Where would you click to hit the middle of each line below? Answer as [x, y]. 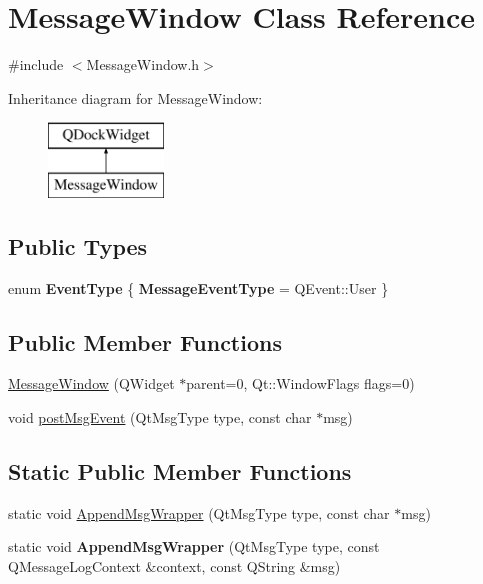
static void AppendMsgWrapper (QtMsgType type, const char [199, 512]
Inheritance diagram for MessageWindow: [135, 97]
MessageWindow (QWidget [91, 383]
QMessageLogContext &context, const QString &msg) [174, 566]
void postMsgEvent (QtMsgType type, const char [160, 417]
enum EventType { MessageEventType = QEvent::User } [198, 287]
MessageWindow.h [143, 64]
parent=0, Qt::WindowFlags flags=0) [300, 383]
